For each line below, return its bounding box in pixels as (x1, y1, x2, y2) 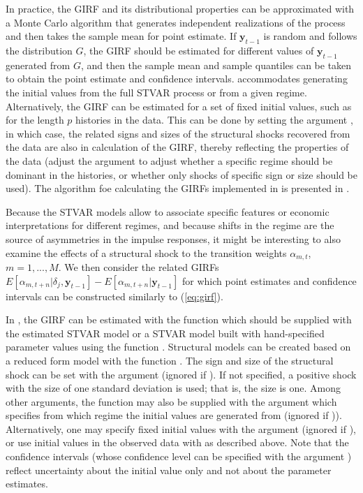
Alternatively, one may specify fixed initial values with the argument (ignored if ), (6, 421, 356, 436)
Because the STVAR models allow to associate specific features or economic (6, 204, 329, 219)
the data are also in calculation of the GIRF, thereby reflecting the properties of (6, 140, 349, 154)
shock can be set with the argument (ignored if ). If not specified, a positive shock (6, 367, 357, 381)
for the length (6, 112, 64, 127)
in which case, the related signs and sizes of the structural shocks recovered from (6, 126, 350, 140)
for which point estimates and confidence (181, 273, 357, 288)
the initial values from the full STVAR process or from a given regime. (6, 84, 307, 99)
